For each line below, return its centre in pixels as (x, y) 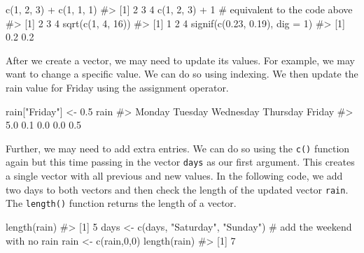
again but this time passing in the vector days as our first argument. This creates (180, 162)
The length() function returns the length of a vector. (121, 203)
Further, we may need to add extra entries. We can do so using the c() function (178, 148)
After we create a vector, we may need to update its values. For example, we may (180, 60)
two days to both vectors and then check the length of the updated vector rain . (177, 189)
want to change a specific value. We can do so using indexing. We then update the (182, 74)
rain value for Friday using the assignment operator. (117, 87)
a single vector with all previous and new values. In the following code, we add (174, 176)
